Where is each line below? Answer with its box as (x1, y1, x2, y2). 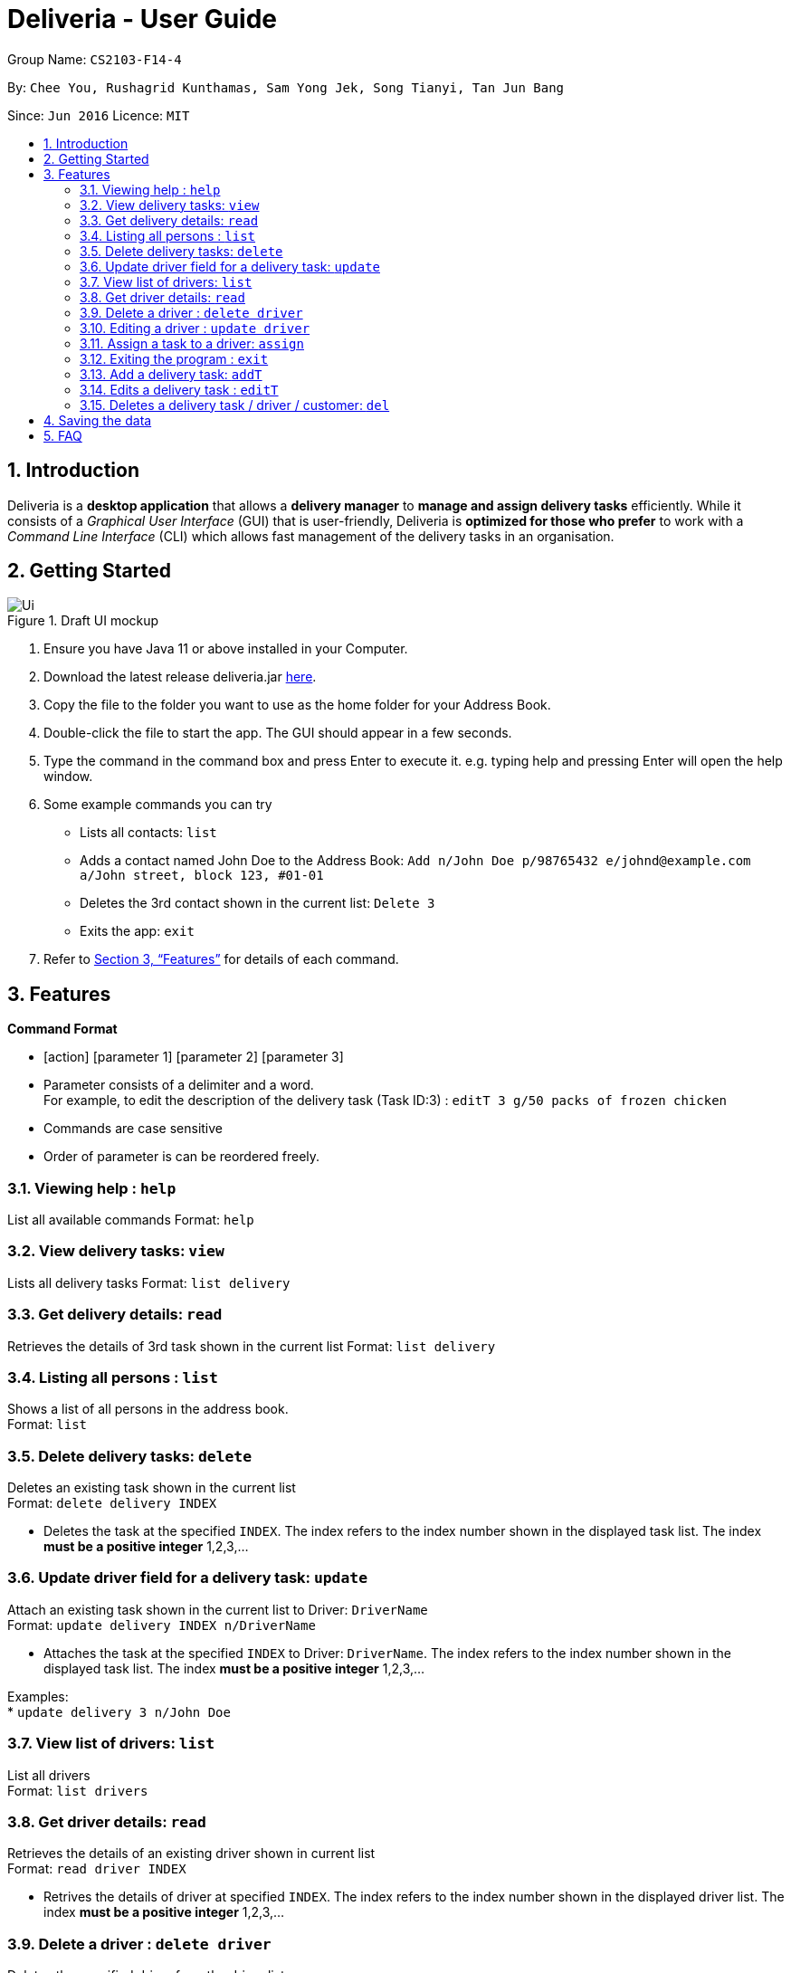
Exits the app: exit (80, 923, 195, 939)
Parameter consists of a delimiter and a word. (43, 1077, 314, 1093)
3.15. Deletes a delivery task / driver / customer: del (80, 396, 390, 413)
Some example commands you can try (43, 796, 272, 813)
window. (43, 768, 93, 785)
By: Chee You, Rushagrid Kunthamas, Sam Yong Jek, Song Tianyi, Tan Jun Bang (7, 79, 565, 95)
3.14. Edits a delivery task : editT (80, 381, 279, 397)
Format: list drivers (7, 1782, 148, 1798)
